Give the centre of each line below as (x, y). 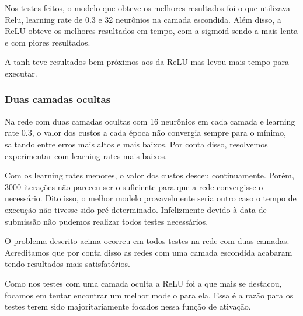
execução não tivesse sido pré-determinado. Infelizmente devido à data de (136, 209)
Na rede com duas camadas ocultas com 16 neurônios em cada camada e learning (150, 121)
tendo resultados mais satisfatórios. (67, 264)
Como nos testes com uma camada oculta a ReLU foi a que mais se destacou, (143, 283)
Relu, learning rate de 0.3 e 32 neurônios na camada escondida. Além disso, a (143, 19)
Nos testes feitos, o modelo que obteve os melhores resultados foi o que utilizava (148, 8)
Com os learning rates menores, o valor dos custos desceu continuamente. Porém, (149, 175)
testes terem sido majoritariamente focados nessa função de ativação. (128, 306)
